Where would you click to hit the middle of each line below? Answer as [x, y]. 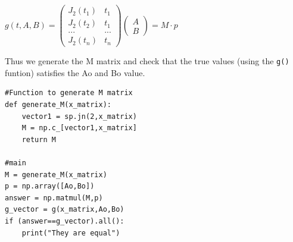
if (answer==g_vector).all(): [65, 221]
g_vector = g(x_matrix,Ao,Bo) [65, 210]
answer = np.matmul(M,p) [54, 198]
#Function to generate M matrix [69, 93]
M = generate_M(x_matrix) [56, 175]
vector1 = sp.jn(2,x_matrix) [79, 116]
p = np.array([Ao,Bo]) [50, 186]
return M [39, 139]
